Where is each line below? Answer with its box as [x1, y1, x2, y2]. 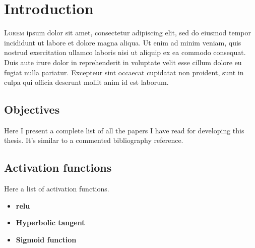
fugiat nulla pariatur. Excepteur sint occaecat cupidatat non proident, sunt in [4, 67, 244, 77]
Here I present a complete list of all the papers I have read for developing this [4, 125, 244, 135]
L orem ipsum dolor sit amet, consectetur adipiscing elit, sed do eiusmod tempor [4, 27, 251, 38]
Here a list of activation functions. [4, 183, 109, 194]
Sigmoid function [16, 234, 77, 245]
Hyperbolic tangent [16, 217, 85, 228]
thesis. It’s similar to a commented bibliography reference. [4, 135, 183, 145]
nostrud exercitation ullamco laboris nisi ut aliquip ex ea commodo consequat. [4, 47, 246, 58]
